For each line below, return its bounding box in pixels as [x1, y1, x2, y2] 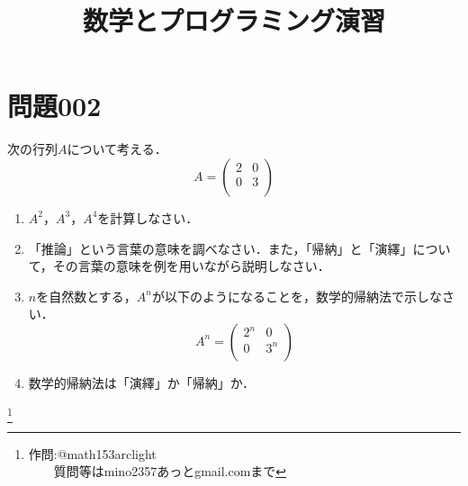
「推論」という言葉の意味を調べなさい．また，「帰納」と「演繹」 [28, 238, 413, 257]
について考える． [67, 139, 167, 158]
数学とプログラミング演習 [82, 2, 385, 39]
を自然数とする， [36, 286, 137, 305]
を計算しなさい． [97, 208, 199, 227]
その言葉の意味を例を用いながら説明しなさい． [52, 256, 330, 275]
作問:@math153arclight [28, 444, 157, 463]
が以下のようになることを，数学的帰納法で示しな [151, 286, 442, 305]
